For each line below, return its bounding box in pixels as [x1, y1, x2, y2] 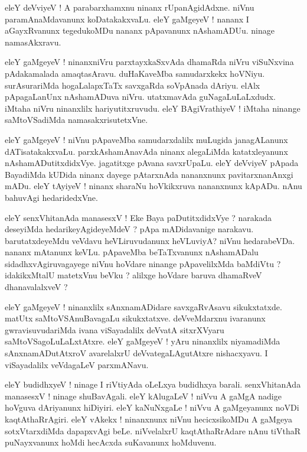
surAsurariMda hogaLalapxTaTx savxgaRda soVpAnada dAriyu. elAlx [5, 79, 260, 91]
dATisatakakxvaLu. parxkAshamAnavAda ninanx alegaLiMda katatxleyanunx [5, 145, 288, 157]
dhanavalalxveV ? [5, 281, 68, 293]
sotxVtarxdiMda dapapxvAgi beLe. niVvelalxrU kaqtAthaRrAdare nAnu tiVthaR [5, 424, 301, 437]
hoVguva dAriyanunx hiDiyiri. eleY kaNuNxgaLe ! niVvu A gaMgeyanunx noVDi [5, 401, 299, 414]
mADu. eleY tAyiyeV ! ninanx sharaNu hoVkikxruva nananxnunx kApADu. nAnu [5, 180, 302, 192]
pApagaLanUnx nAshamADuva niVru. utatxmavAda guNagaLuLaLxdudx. [5, 90, 276, 103]
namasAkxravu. [5, 35, 61, 48]
